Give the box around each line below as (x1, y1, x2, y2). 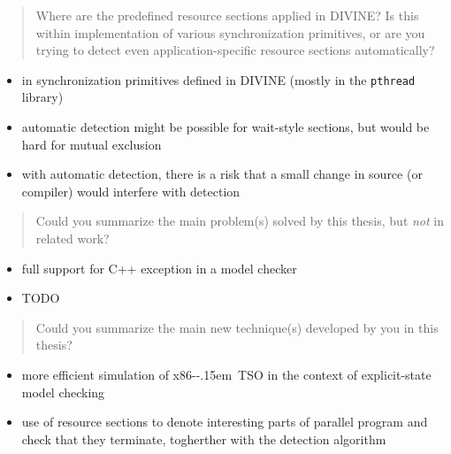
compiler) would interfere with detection (21, 181, 241, 200)
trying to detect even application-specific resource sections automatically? (35, 41, 435, 59)
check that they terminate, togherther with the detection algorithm (21, 429, 386, 448)
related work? (35, 229, 110, 247)
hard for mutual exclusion (21, 135, 162, 153)
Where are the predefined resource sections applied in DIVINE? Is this (35, 6, 419, 24)
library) (21, 88, 64, 106)
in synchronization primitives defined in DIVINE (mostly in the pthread (21, 70, 416, 88)
